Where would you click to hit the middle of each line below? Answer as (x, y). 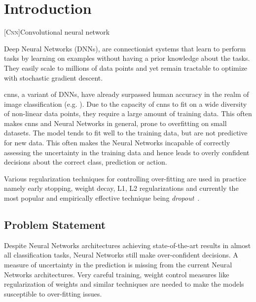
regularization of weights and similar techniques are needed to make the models (124, 284)
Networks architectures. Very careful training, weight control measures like (117, 274)
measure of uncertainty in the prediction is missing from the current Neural (118, 265)
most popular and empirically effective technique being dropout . (102, 198)
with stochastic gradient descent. (54, 77)
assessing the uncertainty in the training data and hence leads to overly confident (127, 152)
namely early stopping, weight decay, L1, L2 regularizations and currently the (121, 188)
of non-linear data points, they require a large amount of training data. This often (128, 113)
